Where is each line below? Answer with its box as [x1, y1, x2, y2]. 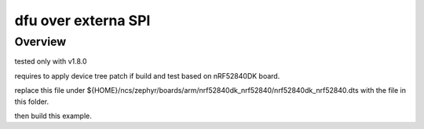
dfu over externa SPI [14, 12, 151, 29]
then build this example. [14, 111, 92, 120]
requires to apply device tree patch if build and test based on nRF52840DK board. [14, 71, 280, 80]
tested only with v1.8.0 [14, 57, 87, 66]
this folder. [14, 97, 49, 106]
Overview [14, 35, 67, 49]
